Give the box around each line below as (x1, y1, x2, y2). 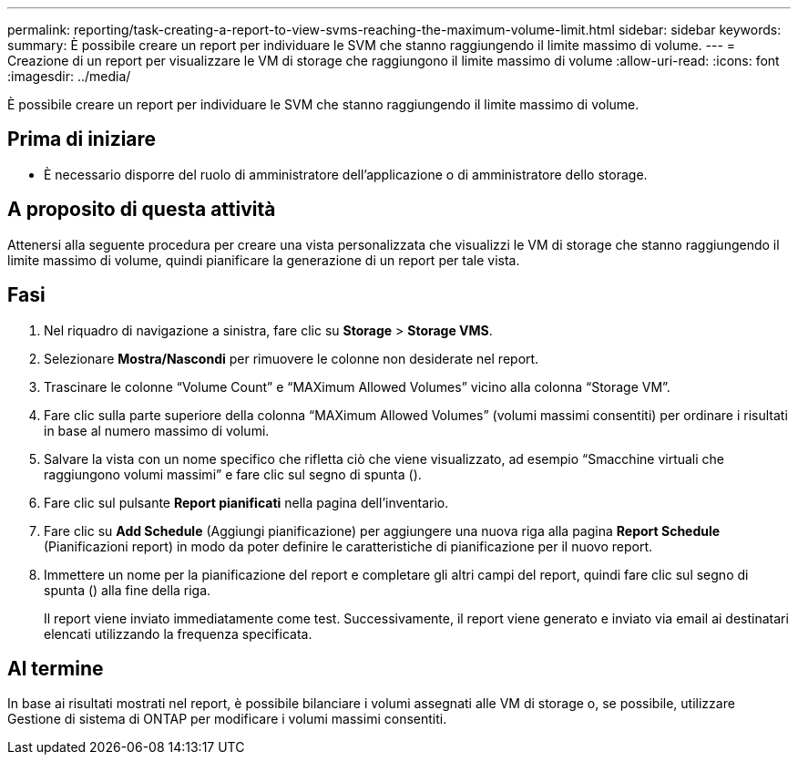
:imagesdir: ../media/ (7, 68, 131, 84)
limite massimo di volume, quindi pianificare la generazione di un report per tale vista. (7, 252, 520, 268)
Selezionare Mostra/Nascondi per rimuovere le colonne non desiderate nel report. (44, 350, 539, 366)
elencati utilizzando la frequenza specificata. (44, 625, 312, 642)
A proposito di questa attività (7, 198, 276, 221)
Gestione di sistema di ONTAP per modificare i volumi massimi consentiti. (7, 711, 447, 727)
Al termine (7, 656, 104, 680)
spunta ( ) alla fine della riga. (44, 582, 211, 598)
